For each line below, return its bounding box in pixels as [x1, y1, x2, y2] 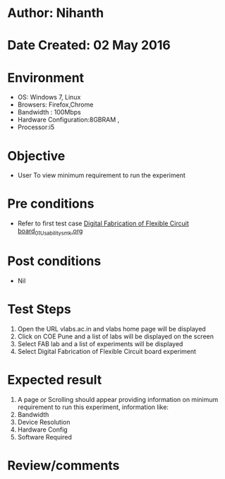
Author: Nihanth [7, 5, 104, 21]
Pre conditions [7, 196, 95, 212]
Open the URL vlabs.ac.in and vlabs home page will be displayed [17, 324, 206, 333]
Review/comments [7, 457, 120, 473]
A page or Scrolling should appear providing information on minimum [17, 395, 219, 403]
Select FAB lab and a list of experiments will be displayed [17, 339, 183, 348]
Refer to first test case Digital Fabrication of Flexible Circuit [17, 219, 189, 227]
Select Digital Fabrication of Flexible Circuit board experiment [17, 347, 196, 355]
